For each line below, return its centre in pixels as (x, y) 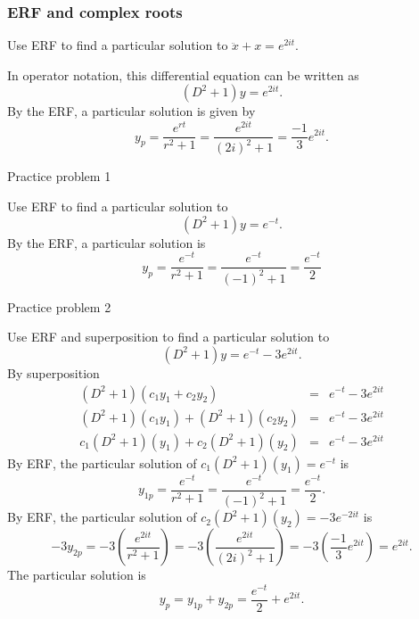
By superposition (53, 372)
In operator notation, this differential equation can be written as (183, 74)
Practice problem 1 (59, 176)
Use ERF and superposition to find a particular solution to (168, 337)
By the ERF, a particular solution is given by (131, 111)
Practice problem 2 (59, 306)
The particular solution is (77, 575)
